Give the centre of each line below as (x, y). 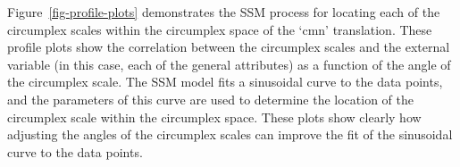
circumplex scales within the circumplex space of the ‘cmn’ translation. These (220, 29)
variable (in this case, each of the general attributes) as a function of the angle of (229, 64)
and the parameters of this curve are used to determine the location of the (211, 99)
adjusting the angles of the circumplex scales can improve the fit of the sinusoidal (230, 134)
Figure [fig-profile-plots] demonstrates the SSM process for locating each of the (224, 12)
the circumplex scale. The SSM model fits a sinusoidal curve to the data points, (225, 82)
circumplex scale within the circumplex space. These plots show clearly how (214, 117)
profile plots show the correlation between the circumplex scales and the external (229, 47)
